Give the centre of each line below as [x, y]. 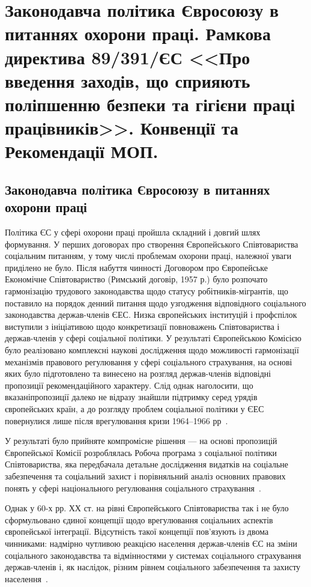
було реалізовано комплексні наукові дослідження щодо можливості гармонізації [152, 350]
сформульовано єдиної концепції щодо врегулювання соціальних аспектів [139, 519]
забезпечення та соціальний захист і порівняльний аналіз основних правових [145, 476]
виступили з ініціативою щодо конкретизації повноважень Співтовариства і [142, 326]
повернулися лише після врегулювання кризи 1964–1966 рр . [116, 420]
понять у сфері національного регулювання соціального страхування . [133, 488]
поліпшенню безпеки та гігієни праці [150, 104]
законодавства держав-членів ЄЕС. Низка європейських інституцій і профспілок [151, 315]
